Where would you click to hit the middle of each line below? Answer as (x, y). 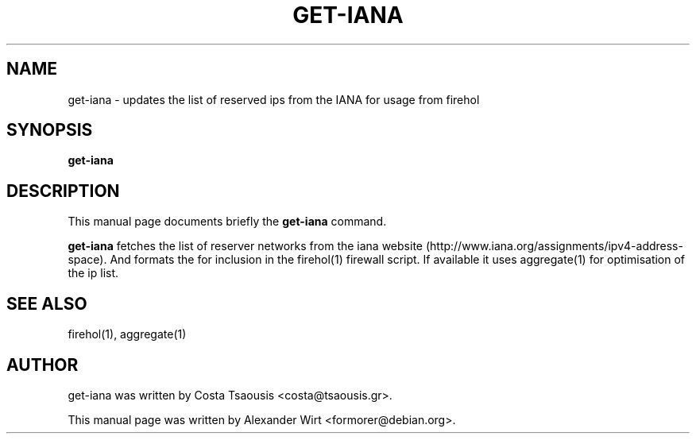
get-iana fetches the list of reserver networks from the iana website (245, 246)
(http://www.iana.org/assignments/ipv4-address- (554, 246)
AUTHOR (43, 365)
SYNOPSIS (50, 130)
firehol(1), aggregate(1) (127, 334)
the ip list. (93, 273)
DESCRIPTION (63, 191)
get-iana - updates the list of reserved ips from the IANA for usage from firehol (274, 99)
